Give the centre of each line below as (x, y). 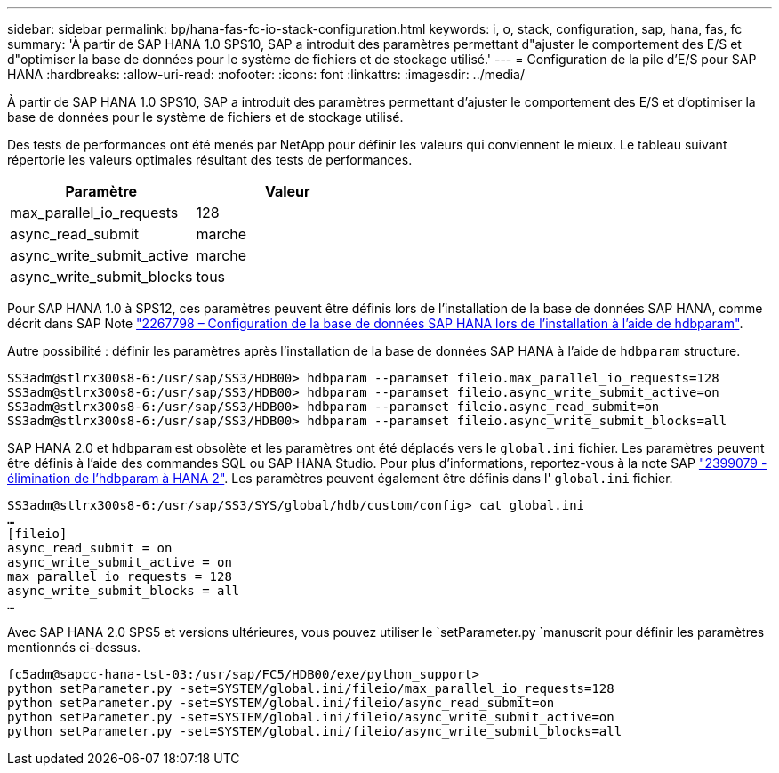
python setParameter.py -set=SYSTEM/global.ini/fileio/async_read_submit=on (281, 703)
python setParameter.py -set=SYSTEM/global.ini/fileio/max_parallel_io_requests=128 (311, 688)
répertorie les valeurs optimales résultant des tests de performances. (210, 160)
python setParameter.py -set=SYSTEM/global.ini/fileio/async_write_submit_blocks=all (315, 731)
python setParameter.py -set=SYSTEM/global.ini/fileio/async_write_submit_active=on (311, 717)
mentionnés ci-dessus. (74, 647)
